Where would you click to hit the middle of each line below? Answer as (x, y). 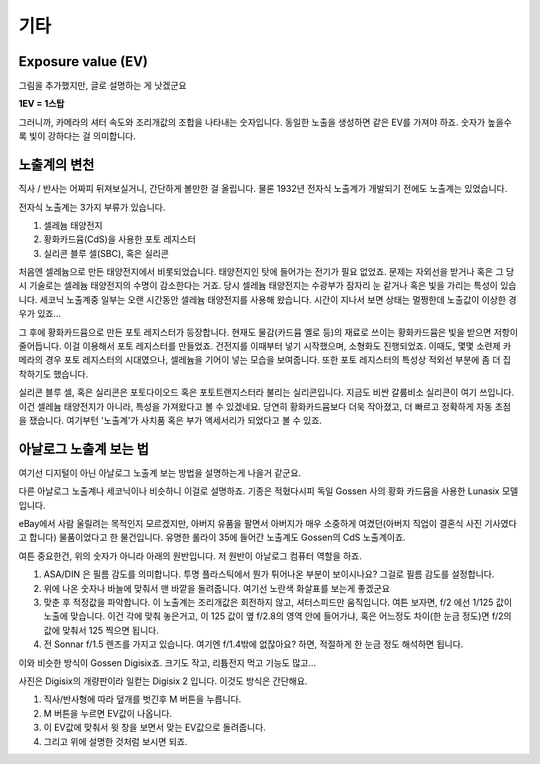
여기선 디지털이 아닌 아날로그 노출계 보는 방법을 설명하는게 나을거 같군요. (160, 472)
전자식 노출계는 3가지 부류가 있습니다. (92, 207)
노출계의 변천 (56, 165)
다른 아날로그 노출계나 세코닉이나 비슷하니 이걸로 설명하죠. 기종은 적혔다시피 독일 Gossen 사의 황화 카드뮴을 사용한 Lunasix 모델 (268, 491)
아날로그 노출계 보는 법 (84, 448)
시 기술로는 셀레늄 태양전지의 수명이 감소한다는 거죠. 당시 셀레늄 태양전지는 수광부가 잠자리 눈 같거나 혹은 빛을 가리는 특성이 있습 (267, 286)
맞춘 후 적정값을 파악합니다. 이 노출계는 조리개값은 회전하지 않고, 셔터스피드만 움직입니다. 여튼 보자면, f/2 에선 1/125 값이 (278, 602)
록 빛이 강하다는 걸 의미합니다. (77, 136)
